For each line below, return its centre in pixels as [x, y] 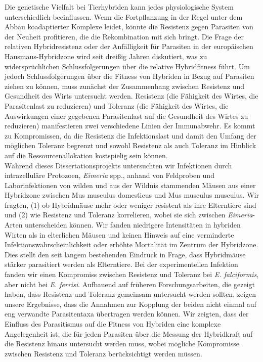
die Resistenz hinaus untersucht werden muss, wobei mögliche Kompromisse [122, 344]
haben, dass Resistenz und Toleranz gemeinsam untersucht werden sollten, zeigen [130, 294]
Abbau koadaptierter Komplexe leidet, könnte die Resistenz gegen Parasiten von [129, 27]
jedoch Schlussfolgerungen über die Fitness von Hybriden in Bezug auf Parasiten [129, 76]
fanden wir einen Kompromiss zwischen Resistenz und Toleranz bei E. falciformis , [132, 274]
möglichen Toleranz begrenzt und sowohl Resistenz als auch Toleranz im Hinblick [130, 145]
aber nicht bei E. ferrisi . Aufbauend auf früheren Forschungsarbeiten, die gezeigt [130, 284]
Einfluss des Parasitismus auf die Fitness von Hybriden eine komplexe [113, 324]
